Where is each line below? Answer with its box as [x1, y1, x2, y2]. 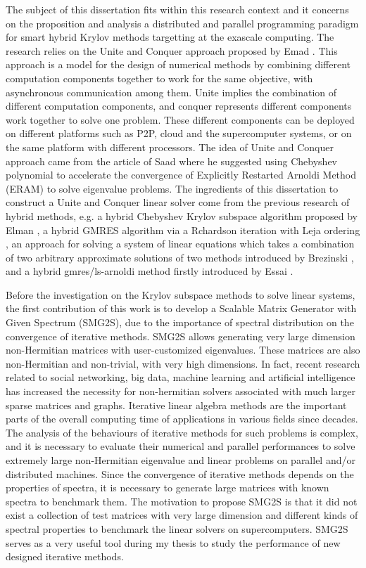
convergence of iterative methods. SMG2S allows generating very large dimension [6, 328, 355, 343]
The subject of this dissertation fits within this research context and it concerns [6, 2, 349, 16]
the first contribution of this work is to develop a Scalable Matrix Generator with [6, 301, 357, 316]
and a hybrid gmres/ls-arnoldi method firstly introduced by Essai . [6, 264, 294, 278]
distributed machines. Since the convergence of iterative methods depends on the [6, 466, 354, 481]
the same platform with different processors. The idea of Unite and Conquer [6, 139, 334, 154]
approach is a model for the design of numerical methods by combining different [6, 57, 351, 72]
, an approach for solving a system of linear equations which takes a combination [6, 236, 355, 251]
